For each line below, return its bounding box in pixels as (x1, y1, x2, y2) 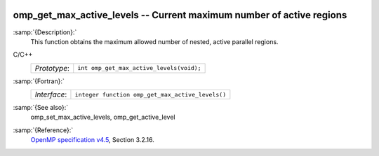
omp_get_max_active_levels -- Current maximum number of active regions (13, 9, 347, 21)
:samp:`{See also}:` (13, 104, 69, 112)
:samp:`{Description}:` (13, 28, 77, 36)
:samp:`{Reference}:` (13, 126, 74, 134)
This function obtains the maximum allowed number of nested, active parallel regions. (30, 37, 279, 45)
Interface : (34, 90, 67, 99)
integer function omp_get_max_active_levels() (74, 91, 227, 98)
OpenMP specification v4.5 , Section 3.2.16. (30, 136, 154, 144)
